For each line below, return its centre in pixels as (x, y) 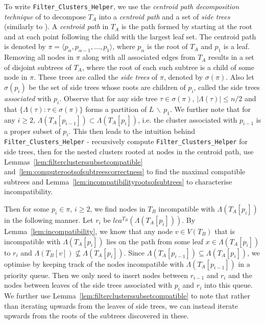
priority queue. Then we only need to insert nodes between (96, 275)
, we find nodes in (118, 209)
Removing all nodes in (39, 57)
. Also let (240, 77)
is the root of (167, 46)
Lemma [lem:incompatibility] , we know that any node (88, 231)
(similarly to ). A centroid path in (56, 26)
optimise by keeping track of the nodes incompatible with (94, 263)
